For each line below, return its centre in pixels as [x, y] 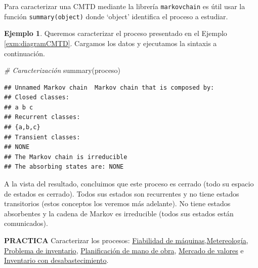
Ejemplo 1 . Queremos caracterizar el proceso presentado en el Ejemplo [116, 33]
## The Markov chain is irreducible [66, 157]
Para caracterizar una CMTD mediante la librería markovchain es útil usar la [125, 6]
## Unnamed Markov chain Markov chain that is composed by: [109, 87]
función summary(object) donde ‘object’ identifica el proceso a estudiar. [116, 16]
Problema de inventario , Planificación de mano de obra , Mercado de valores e [124, 250]
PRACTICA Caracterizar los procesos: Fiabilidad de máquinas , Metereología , [126, 240]
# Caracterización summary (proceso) [62, 70]
